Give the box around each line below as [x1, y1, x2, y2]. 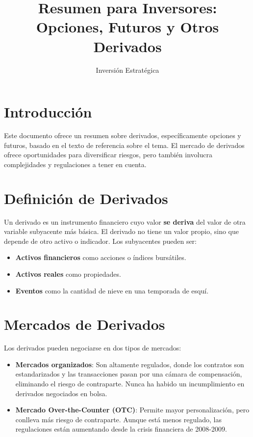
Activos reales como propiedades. [15, 268, 121, 279]
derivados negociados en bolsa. [15, 388, 107, 398]
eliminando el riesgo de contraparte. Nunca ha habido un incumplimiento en [15, 379, 245, 388]
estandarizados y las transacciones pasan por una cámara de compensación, [15, 369, 242, 379]
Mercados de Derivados [4, 314, 165, 334]
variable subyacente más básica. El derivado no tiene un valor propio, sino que [4, 226, 239, 236]
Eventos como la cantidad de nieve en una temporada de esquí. [15, 285, 209, 295]
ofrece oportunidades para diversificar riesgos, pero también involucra [4, 149, 212, 160]
